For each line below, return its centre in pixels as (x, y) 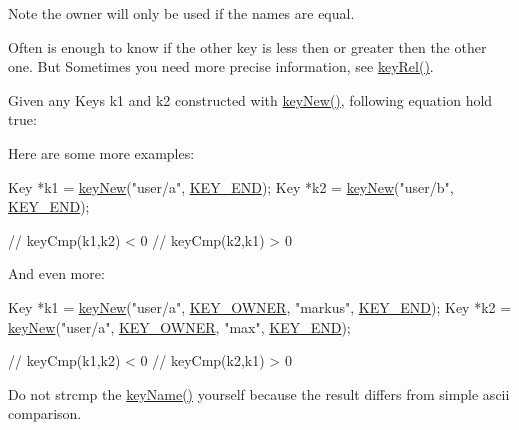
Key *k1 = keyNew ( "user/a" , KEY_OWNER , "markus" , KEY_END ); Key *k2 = (260, 306)
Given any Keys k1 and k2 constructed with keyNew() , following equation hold (250, 99)
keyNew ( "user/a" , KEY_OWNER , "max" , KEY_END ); (179, 326)
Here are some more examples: (101, 152)
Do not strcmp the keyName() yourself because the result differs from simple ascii (259, 393)
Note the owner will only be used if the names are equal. (181, 13)
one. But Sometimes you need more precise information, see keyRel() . (221, 66)
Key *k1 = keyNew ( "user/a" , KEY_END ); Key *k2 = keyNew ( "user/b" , (231, 186)
